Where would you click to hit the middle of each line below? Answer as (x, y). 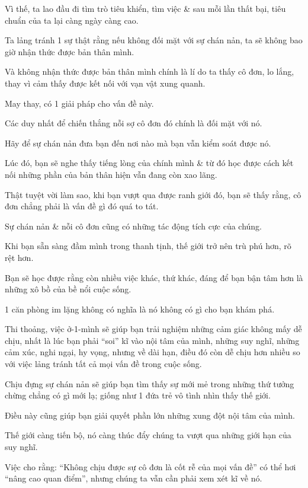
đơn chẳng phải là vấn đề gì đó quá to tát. (82, 206)
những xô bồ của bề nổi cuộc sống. (68, 289)
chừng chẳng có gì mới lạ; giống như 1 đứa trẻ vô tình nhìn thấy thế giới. (138, 395)
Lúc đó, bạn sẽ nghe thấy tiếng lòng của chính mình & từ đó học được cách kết (149, 163)
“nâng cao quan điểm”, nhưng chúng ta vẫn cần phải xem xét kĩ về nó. (134, 478)
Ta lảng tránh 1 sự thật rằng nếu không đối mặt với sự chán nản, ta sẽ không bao (154, 40)
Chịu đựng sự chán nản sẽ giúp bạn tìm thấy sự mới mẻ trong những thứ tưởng (150, 383)
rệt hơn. (19, 257)
